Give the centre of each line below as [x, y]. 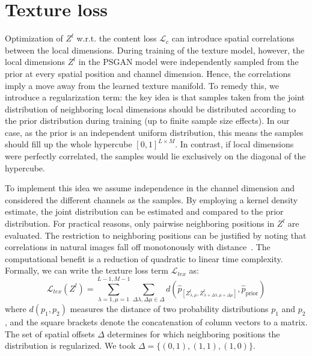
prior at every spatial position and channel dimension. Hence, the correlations [148, 73]
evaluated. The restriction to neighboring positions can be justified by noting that [156, 235]
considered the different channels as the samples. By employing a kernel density [151, 199]
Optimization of [34, 38]
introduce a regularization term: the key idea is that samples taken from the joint [155, 97]
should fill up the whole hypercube [69, 144]
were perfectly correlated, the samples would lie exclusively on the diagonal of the [155, 156]
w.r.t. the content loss [117, 38]
